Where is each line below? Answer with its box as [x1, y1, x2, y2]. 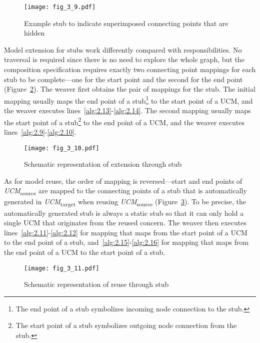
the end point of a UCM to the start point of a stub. [4, 246, 165, 257]
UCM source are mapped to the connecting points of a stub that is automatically [4, 185, 247, 197]
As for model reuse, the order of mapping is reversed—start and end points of [4, 175, 242, 186]
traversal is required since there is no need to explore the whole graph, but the [4, 54, 244, 65]
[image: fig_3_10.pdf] [24, 144, 99, 152]
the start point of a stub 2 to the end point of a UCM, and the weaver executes [4, 115, 244, 127]
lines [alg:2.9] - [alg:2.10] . [4, 126, 76, 137]
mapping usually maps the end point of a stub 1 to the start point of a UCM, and [4, 94, 253, 106]
